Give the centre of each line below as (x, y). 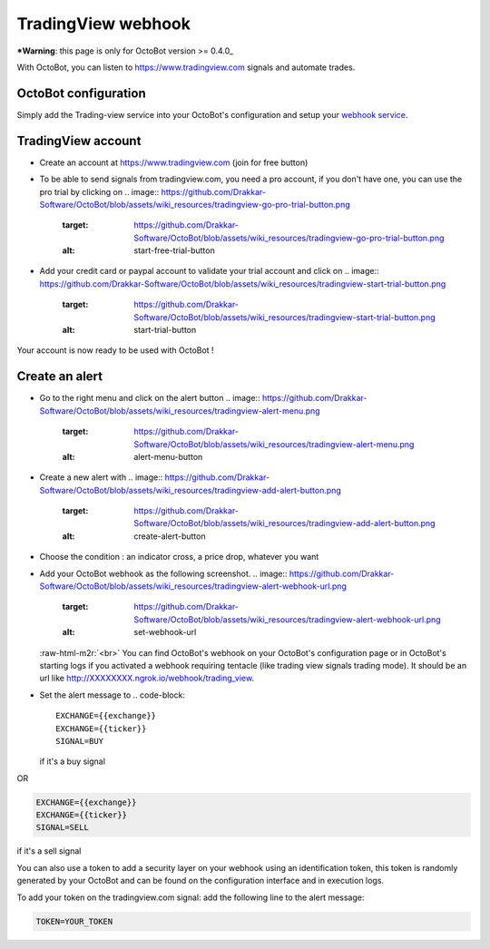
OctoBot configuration (82, 93)
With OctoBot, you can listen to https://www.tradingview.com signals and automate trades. (186, 67)
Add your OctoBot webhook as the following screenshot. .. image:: (163, 573)
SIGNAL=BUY (80, 741)
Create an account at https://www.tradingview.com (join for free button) (174, 162)
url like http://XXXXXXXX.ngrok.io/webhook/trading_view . (147, 678)
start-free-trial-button (174, 250)
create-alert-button (170, 536)
